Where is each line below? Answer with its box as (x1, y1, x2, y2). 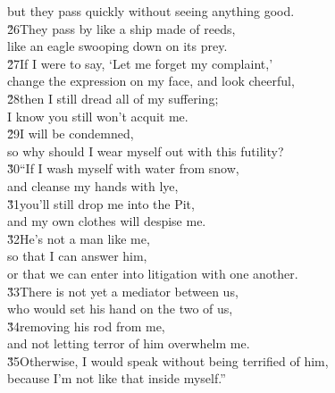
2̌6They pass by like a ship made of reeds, (7, 19, 236, 38)
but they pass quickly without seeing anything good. (7, 2, 295, 20)
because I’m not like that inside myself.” (7, 369, 226, 388)
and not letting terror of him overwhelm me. (7, 334, 250, 353)
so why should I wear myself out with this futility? (7, 141, 284, 160)
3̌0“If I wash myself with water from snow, (7, 159, 239, 178)
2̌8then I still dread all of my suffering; (7, 88, 219, 107)
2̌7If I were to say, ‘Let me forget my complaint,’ (7, 54, 273, 72)
